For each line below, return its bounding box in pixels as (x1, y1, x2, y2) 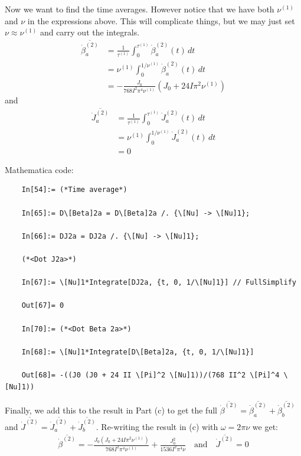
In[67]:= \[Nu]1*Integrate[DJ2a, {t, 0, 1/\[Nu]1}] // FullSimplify (21, 278, 296, 287)
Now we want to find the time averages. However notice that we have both (5, 3, 274, 15)
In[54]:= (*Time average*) (21, 185, 127, 194)
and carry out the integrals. (40, 26, 140, 38)
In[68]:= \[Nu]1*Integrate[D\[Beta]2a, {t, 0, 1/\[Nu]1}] (21, 347, 254, 356)
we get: (252, 420, 279, 432)
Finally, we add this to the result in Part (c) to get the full (5, 403, 217, 416)
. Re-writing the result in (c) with (96, 420, 218, 432)
